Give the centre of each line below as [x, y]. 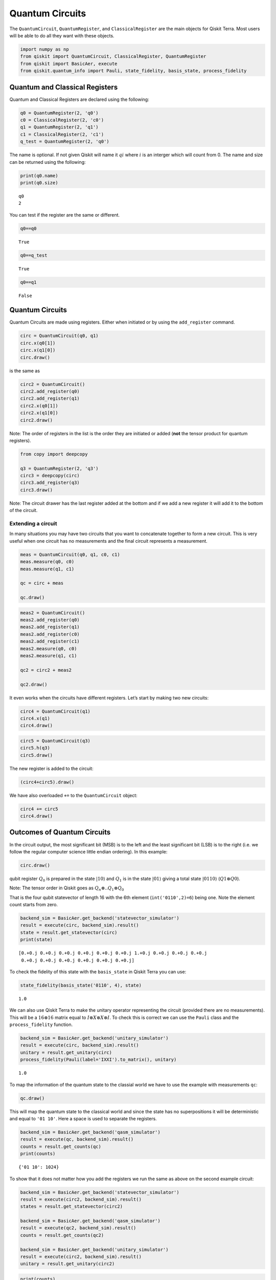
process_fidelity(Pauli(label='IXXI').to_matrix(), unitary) [98, 1060]
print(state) [37, 940]
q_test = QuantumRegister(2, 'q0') [65, 142]
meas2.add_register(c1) [50, 642]
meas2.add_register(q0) [50, 620]
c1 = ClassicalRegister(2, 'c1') [62, 134]
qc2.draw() [34, 684]
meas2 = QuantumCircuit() [53, 613]
